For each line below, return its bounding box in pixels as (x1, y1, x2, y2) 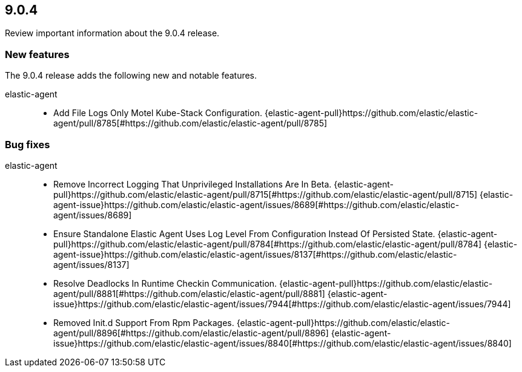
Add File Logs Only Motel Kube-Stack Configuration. (53, 108, 262, 119)
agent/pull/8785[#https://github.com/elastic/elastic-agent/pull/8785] (53, 118, 328, 129)
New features (5, 48, 70, 60)
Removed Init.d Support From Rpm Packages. (53, 317, 234, 328)
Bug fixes (5, 138, 50, 151)
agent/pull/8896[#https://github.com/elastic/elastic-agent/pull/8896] (53, 327, 329, 338)
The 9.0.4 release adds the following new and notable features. (5, 70, 257, 81)
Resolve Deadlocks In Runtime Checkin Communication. (53, 278, 277, 289)
